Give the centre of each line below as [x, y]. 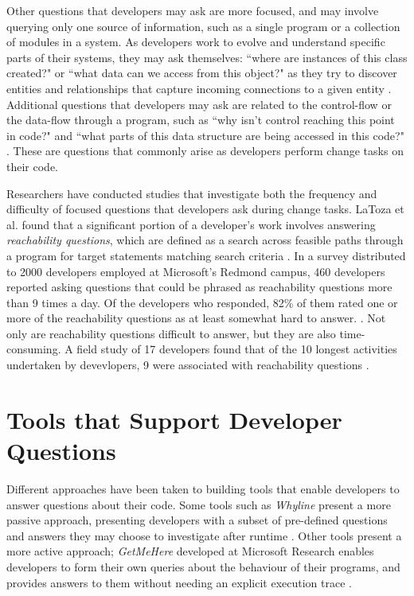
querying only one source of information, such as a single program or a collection [203, 26]
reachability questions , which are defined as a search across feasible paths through [205, 240]
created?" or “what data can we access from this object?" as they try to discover [202, 73]
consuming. [34, 349]
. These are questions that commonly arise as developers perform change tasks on [205, 151]
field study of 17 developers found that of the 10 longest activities [237, 349]
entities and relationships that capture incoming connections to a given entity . [199, 88]
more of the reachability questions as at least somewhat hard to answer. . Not [196, 318]
